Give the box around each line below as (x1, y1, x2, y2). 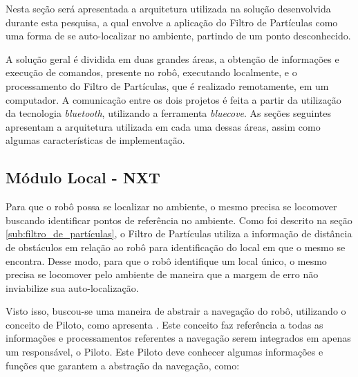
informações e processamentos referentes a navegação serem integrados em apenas (6, 331, 351, 345)
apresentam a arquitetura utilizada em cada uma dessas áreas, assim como (6, 119, 321, 134)
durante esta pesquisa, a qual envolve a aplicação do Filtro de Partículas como (6, 15, 338, 29)
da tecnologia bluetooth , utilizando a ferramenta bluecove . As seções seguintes (6, 106, 331, 120)
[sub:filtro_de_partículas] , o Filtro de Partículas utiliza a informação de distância (6, 226, 352, 241)
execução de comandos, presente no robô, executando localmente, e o (6, 65, 297, 80)
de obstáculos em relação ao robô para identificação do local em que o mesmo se (6, 239, 346, 254)
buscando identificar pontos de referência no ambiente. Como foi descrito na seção (6, 212, 352, 227)
